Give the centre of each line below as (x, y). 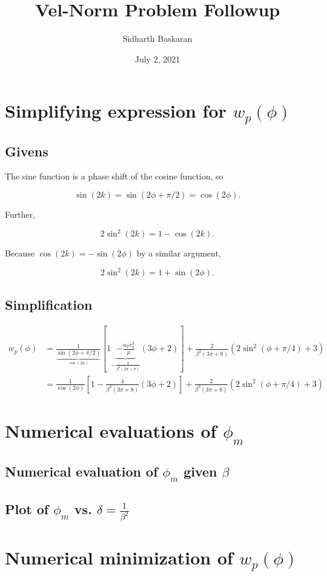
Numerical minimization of (119, 558)
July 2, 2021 (157, 59)
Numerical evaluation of (81, 471)
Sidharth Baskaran (157, 39)
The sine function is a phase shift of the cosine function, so (114, 176)
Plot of (27, 508)
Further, (20, 214)
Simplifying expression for (116, 111)
